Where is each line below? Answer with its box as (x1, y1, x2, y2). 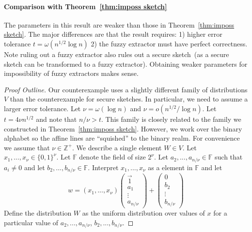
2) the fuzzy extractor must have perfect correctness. (91, 38, 248, 48)
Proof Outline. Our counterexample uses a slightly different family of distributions (4, 84, 248, 94)
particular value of (4, 217, 59, 227)
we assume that (4, 142, 50, 152)
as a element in (148, 162, 193, 172)
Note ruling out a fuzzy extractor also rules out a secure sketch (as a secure (4, 49, 229, 59)
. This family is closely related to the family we (101, 114, 241, 124)
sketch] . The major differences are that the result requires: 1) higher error (4, 29, 222, 39)
